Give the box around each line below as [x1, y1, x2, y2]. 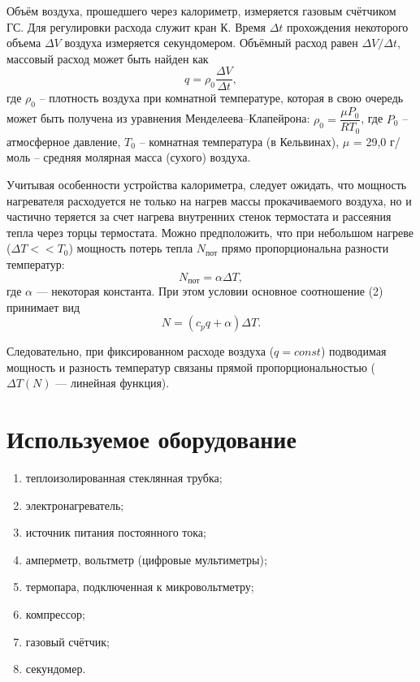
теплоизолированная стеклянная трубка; [25, 469, 223, 486]
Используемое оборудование [6, 422, 297, 455]
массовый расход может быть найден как [6, 50, 209, 67]
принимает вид [6, 298, 80, 315]
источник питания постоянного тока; [25, 524, 206, 541]
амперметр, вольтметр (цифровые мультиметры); [25, 550, 267, 568]
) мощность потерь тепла [68, 240, 193, 257]
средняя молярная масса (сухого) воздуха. [43, 149, 251, 166]
